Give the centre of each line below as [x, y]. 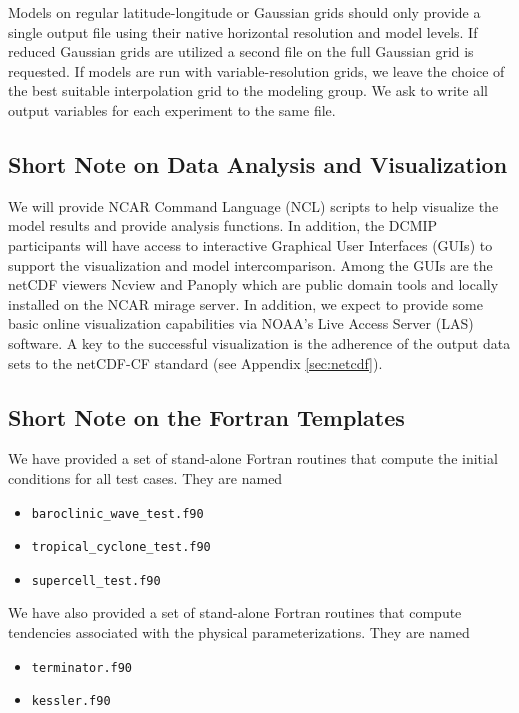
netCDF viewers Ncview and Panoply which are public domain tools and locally [253, 284]
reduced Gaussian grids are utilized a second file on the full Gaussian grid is [241, 51]
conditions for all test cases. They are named [145, 477]
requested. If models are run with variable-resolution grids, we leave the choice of [256, 70]
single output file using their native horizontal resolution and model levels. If [243, 31]
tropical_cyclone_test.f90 [121, 547]
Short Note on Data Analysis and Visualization [258, 163]
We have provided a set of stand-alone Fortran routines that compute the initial [253, 458]
